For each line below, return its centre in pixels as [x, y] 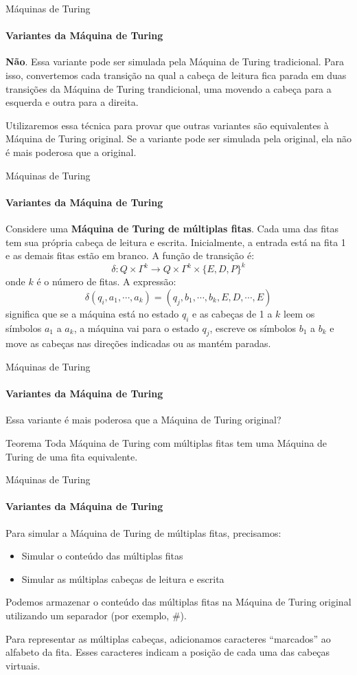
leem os [299, 313]
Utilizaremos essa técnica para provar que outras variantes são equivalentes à [167, 125]
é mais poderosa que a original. [71, 152]
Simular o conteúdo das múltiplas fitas [102, 556]
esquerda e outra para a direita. [72, 102]
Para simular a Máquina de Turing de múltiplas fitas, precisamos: [143, 532]
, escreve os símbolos [253, 328]
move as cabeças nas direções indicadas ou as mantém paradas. [138, 343]
